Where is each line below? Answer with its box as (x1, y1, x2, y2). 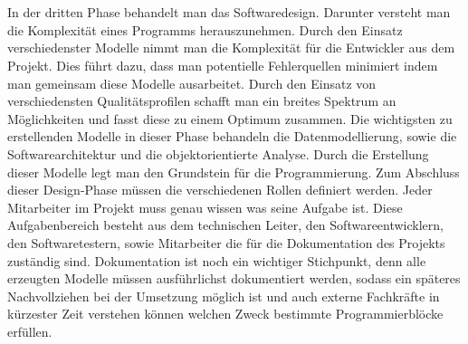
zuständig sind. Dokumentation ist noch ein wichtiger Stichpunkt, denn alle (7, 251, 426, 270)
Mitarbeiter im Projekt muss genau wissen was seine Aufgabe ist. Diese (7, 197, 403, 216)
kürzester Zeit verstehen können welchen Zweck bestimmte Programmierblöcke (7, 304, 444, 323)
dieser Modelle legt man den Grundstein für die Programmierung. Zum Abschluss (7, 162, 460, 181)
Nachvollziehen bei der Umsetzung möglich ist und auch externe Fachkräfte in (7, 286, 440, 305)
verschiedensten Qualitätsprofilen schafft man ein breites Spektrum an (7, 91, 396, 110)
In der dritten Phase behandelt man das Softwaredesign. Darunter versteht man (7, 3, 451, 22)
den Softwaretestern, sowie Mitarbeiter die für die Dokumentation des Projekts (7, 233, 445, 252)
